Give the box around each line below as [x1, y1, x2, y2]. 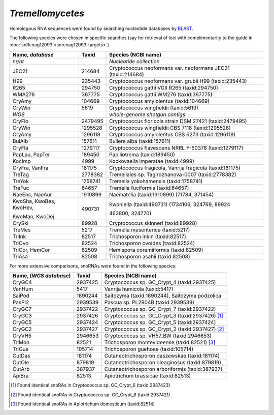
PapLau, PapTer [12, 151, 50, 158]
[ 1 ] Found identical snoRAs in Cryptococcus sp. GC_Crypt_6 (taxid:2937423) [11, 382, 170, 389]
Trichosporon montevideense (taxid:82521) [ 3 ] [104, 339, 216, 346]
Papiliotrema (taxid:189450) [109, 151, 175, 158]
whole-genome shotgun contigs [109, 111, 186, 118]
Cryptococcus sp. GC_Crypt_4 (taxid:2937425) [104, 279, 216, 286]
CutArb [12, 366, 30, 373]
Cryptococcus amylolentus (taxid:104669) [109, 97, 210, 104]
